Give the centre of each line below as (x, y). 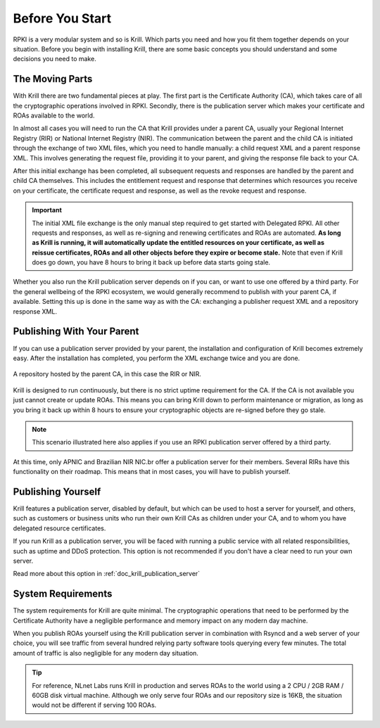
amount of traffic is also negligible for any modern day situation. (106, 653)
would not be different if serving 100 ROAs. (94, 705)
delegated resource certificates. (59, 528)
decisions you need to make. (55, 59)
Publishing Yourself (57, 491)
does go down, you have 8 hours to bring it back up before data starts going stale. (151, 262)
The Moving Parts (53, 79)
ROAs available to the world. (54, 115)
